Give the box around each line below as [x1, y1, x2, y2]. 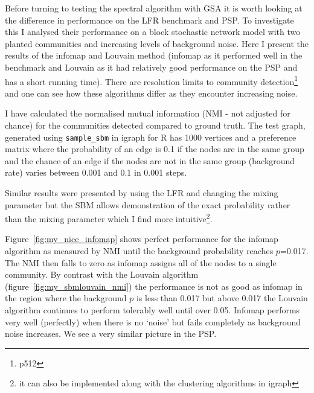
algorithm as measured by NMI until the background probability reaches [5, 244, 274, 257]
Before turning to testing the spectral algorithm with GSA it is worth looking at [5, 2, 303, 14]
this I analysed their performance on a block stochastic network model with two [5, 25, 301, 38]
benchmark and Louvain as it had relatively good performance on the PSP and [5, 60, 298, 73]
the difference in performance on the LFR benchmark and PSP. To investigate [5, 13, 294, 26]
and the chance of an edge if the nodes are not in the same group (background [5, 154, 295, 167]
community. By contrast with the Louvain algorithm [5, 268, 199, 281]
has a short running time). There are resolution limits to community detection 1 [5, 73, 298, 88]
